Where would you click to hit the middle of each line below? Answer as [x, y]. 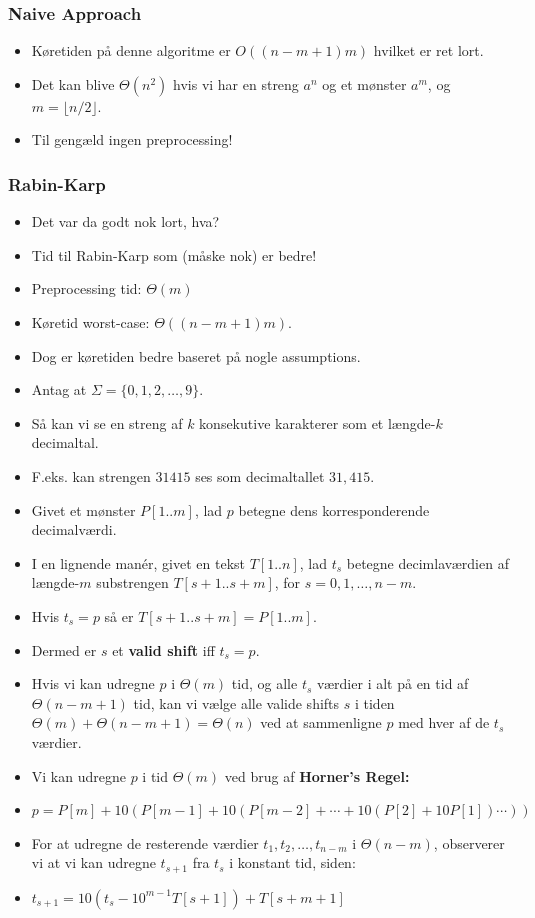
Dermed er [64, 649]
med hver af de [444, 722]
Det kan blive [73, 83]
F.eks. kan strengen [91, 475]
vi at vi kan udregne [93, 862]
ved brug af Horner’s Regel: [317, 775]
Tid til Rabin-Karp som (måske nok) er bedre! [174, 254]
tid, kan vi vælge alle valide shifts [236, 702]
